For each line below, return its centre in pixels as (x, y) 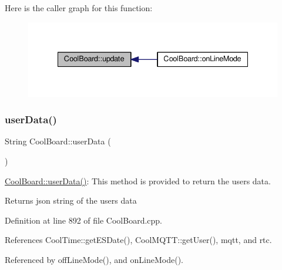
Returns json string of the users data (71, 200)
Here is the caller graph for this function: (79, 8)
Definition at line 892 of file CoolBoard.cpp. (84, 220)
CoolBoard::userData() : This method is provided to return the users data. (138, 180)
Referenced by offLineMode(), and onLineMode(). (94, 259)
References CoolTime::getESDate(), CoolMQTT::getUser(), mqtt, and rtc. (138, 240)
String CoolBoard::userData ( (58, 141)
